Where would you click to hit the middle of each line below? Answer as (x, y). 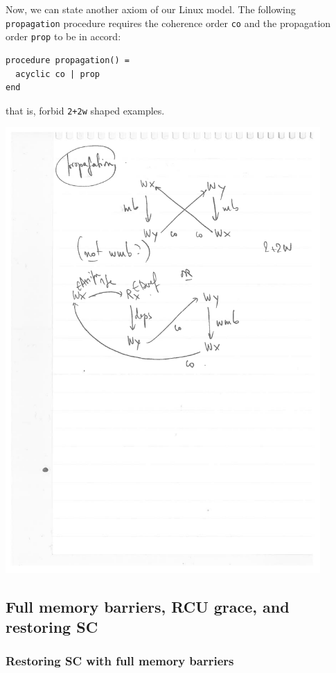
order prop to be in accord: (63, 36)
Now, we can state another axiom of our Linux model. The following (151, 9)
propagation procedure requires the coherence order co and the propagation (168, 23)
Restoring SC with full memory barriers (120, 661)
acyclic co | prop (58, 74)
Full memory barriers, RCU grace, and (148, 606)
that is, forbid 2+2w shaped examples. (85, 110)
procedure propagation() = (68, 60)
